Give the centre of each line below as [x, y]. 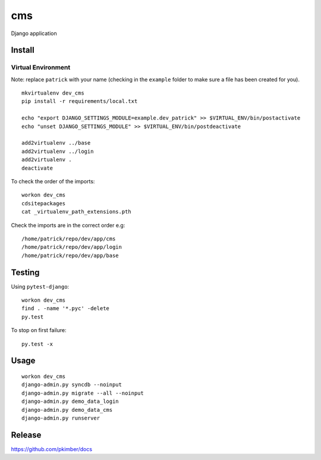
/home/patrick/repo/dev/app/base [70, 255]
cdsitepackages [44, 203]
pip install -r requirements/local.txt [80, 101]
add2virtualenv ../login [58, 151]
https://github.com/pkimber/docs [51, 449]
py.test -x [37, 344]
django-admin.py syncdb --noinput [72, 385]
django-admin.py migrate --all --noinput [83, 393]
